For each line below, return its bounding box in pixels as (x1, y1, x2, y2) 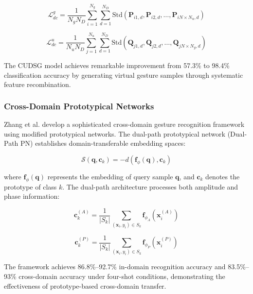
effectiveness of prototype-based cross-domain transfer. (4, 280, 166, 291)
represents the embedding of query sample (47, 171, 173, 181)
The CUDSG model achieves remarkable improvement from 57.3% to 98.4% (4, 60, 230, 70)
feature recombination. (4, 79, 71, 89)
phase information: (4, 191, 60, 201)
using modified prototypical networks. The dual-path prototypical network (4, 128, 225, 138)
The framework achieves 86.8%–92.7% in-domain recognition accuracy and (4, 261, 226, 272)
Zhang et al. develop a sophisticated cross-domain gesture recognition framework (4, 119, 245, 129)
